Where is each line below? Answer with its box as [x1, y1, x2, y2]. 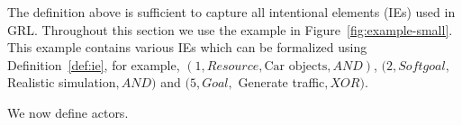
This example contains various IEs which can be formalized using [7, 38, 367, 57]
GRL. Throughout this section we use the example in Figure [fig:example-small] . [7, 20, 453, 39]
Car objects [264, 59, 328, 73]
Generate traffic [238, 73, 325, 92]
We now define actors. [7, 103, 129, 121]
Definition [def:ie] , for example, [7, 55, 180, 74]
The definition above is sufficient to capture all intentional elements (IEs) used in [7, 3, 456, 21]
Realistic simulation [7, 73, 116, 92]
